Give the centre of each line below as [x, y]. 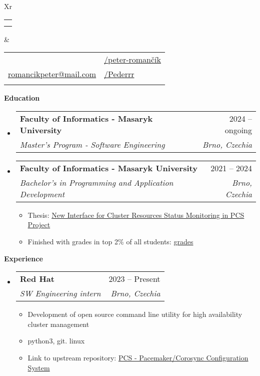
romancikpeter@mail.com [52, 74]
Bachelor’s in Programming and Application [96, 182]
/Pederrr [119, 74]
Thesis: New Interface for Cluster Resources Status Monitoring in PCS [136, 215]
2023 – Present [134, 279]
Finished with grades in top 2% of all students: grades [110, 241]
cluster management [58, 324]
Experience [23, 258]
